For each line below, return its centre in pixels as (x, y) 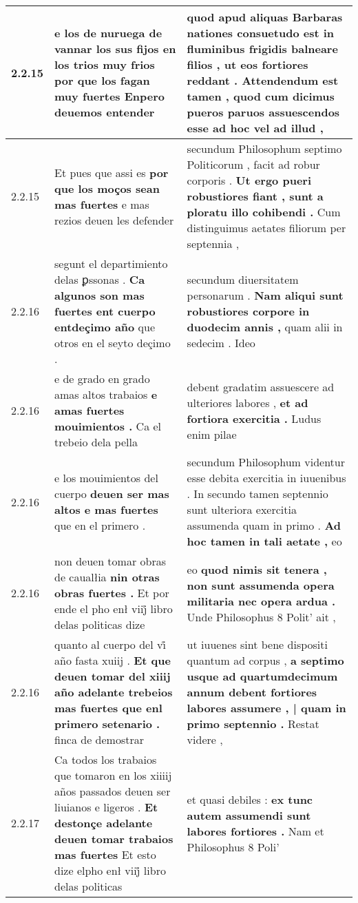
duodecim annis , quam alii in (265, 327)
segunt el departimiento (111, 263)
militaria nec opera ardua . (261, 601)
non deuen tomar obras (110, 561)
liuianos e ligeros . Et (106, 807)
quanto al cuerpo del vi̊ (110, 644)
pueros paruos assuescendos (263, 112)
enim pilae (212, 434)
